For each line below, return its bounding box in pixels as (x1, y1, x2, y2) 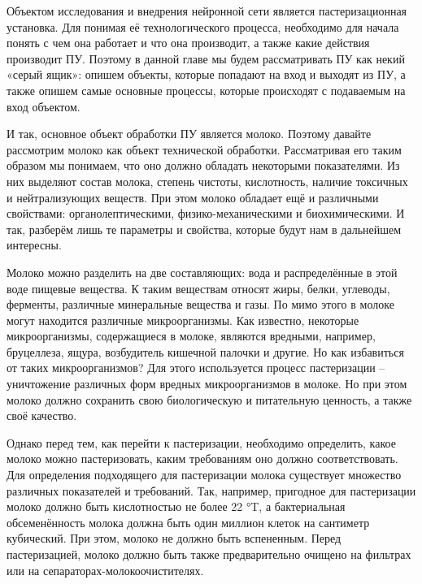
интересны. (7, 236, 62, 253)
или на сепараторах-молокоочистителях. (7, 561, 204, 578)
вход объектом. (7, 97, 80, 115)
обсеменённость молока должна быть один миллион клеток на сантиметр (7, 513, 370, 530)
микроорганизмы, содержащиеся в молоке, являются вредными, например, (7, 327, 376, 344)
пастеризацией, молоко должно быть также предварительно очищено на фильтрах (7, 546, 411, 562)
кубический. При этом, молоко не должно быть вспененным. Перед (7, 530, 342, 547)
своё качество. (7, 407, 77, 424)
